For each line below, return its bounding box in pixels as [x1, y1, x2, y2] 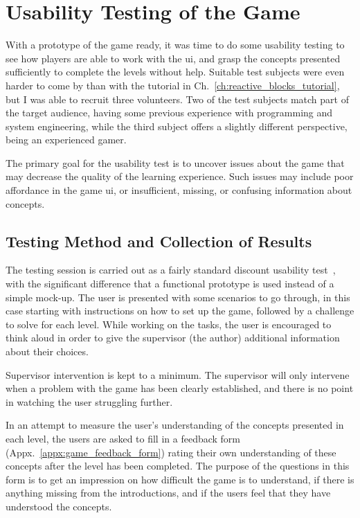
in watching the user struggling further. [6, 394, 173, 409]
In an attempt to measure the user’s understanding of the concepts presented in [6, 418, 344, 432]
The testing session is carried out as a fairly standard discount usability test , [6, 262, 336, 277]
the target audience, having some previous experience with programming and [6, 105, 333, 120]
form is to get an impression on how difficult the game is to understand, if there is [6, 472, 354, 486]
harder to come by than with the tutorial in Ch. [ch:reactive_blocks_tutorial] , [6, 78, 340, 92]
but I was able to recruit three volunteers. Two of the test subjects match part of [6, 91, 349, 106]
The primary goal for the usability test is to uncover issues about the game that [6, 155, 345, 170]
